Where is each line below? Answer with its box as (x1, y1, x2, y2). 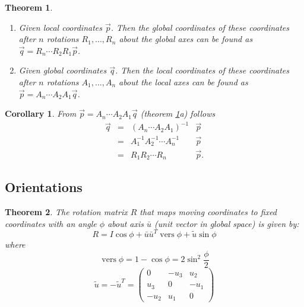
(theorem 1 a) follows (140, 107, 216, 120)
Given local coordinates (18, 21, 102, 33)
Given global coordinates (18, 64, 107, 76)
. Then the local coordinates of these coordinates (115, 64, 290, 76)
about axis (107, 217, 144, 229)
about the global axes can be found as (119, 33, 253, 45)
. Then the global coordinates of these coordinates (110, 21, 290, 33)
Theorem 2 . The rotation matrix (5, 206, 128, 218)
